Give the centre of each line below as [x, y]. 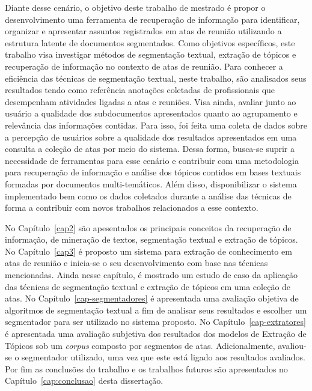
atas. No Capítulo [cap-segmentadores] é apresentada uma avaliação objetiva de [152, 298]
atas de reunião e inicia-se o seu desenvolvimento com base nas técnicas [136, 263]
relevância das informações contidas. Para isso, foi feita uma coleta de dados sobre [156, 125]
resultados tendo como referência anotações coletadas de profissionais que [140, 90]
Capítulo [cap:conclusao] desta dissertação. [84, 380]
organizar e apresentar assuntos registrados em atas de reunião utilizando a [143, 31]
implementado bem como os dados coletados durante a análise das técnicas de [148, 195]
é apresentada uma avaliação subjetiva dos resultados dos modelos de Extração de [156, 334]
